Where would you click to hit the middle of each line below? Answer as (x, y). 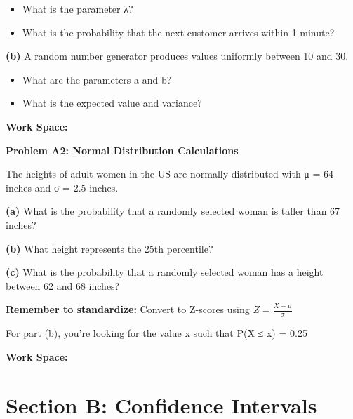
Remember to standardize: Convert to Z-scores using (128, 309)
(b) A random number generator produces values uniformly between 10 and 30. (177, 56)
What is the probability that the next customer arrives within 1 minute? (178, 32)
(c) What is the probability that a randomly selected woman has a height (165, 272)
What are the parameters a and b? (97, 79)
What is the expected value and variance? (112, 103)
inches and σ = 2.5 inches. (62, 187)
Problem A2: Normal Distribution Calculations (122, 150)
